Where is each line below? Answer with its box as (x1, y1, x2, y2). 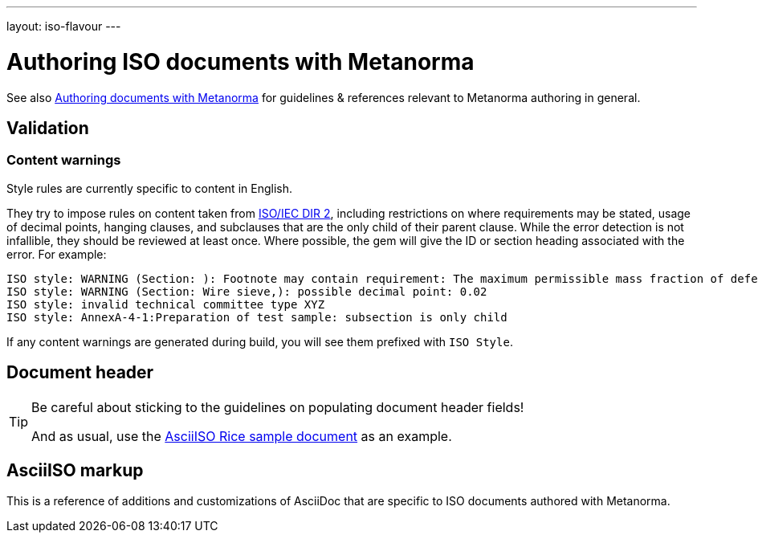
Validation (6, 117, 89, 138)
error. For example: (6, 247, 107, 261)
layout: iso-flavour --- (6, 19, 121, 33)
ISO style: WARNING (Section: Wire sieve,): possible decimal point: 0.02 (6, 284, 487, 298)
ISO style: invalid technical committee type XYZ (6, 297, 325, 311)
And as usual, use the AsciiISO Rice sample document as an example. (31, 427, 452, 444)
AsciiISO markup (6, 459, 144, 480)
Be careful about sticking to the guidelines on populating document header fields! (31, 398, 524, 415)
